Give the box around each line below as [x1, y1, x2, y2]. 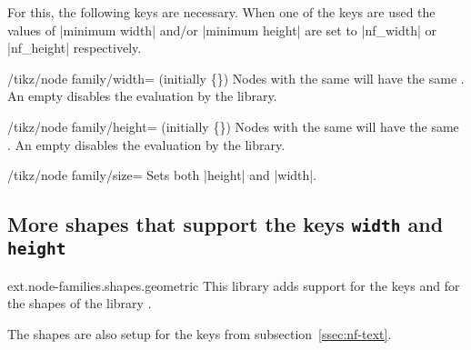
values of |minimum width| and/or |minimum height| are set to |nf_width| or [7, 20, 437, 39]
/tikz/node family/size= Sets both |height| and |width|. [7, 165, 317, 185]
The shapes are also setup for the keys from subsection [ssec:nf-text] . [7, 324, 392, 343]
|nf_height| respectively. [7, 38, 142, 57]
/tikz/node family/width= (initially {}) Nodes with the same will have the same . [7, 68, 465, 87]
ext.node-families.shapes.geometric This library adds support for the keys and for [7, 275, 460, 295]
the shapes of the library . [7, 294, 152, 313]
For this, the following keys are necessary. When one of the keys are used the [7, 3, 436, 21]
